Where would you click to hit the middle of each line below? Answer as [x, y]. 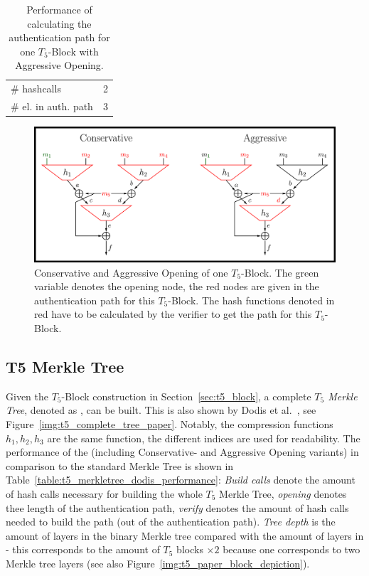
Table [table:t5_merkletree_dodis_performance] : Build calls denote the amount [181, 480]
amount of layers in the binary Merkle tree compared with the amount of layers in [185, 535]
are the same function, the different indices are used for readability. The [204, 438]
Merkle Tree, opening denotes [283, 493]
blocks [190, 549]
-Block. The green [280, 272]
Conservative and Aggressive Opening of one [131, 272]
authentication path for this [95, 300]
